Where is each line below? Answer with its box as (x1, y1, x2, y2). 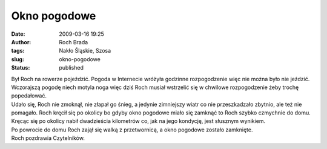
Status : (11, 64, 30, 71)
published (59, 64, 84, 71)
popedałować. (11, 92, 47, 99)
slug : (11, 55, 24, 63)
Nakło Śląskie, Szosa (59, 47, 111, 55)
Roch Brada (59, 38, 88, 45)
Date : (11, 30, 25, 38)
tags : (11, 47, 25, 55)
